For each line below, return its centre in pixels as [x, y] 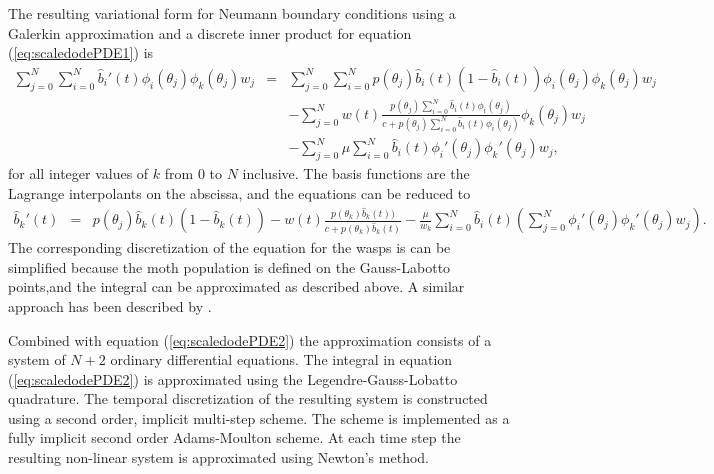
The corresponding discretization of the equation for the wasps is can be [229, 247]
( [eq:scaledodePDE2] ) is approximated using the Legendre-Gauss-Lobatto [233, 378]
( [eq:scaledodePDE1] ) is [81, 52]
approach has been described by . [110, 305]
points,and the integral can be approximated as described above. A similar [236, 286]
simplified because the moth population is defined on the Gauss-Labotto [229, 266]
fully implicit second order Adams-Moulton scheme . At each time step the [234, 437]
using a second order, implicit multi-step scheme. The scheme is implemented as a [259, 417]
